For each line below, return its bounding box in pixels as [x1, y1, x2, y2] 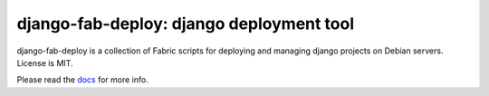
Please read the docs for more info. [16, 74, 149, 85]
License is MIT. [16, 57, 73, 68]
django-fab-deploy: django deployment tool [16, 14, 355, 34]
